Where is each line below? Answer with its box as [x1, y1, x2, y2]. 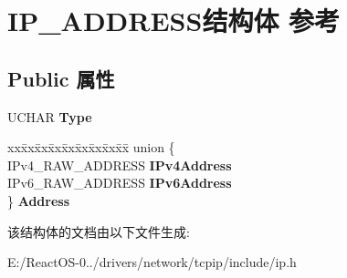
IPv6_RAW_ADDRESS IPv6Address [7, 173, 232, 192]
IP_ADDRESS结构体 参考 [7, 2, 341, 39]
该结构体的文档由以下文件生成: [7, 221, 190, 241]
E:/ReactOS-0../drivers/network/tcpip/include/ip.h [7, 252, 297, 272]
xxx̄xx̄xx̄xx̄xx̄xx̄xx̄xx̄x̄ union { [7, 138, 175, 157]
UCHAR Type [7, 107, 92, 126]
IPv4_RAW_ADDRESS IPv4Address [7, 155, 232, 174]
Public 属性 [7, 64, 115, 92]
